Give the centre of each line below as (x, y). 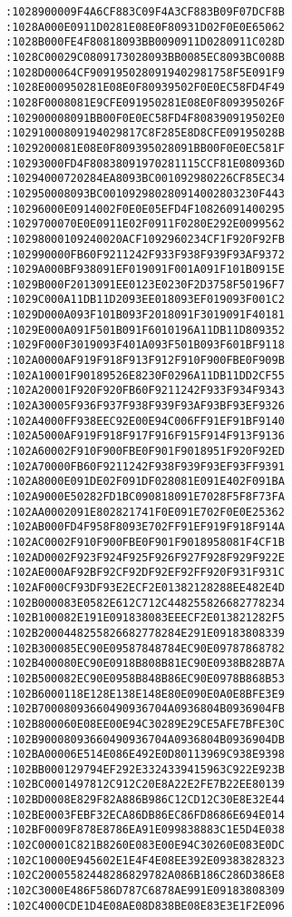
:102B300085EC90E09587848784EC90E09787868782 (145, 648)
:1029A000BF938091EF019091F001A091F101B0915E (145, 270)
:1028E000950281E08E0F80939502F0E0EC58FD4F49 (145, 88)
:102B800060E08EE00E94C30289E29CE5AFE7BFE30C (145, 724)
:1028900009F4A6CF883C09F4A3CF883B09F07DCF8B (145, 12)
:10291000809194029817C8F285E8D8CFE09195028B (145, 133)
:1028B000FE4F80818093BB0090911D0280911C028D (145, 42)
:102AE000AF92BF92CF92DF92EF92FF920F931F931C (145, 573)
